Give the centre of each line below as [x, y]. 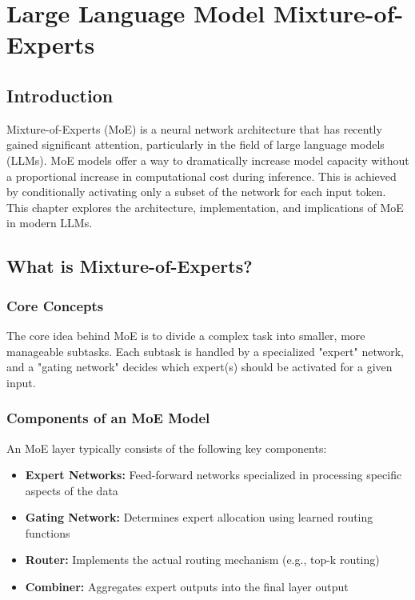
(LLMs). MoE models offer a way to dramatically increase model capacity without [208, 160]
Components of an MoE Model [108, 418]
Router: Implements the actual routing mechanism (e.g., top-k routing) [202, 560]
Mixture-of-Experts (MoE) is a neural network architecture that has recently [194, 128]
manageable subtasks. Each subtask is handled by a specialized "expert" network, [205, 351]
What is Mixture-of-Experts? [130, 266]
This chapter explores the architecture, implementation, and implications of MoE [205, 207]
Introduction [60, 95]
